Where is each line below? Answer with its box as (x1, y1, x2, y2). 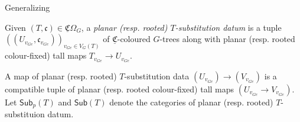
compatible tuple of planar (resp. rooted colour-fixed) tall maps (5, 82, 234, 95)
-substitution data (124, 69, 190, 82)
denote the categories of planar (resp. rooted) (109, 95, 273, 108)
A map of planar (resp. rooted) (5, 69, 117, 82)
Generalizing (5, 1, 50, 13)
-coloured (117, 33, 151, 45)
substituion (5, 108, 45, 120)
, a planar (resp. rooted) (81, 21, 168, 33)
